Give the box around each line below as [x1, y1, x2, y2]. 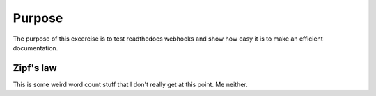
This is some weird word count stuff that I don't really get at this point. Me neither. [13, 80, 248, 88]
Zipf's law [13, 62, 57, 74]
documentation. [13, 44, 58, 52]
